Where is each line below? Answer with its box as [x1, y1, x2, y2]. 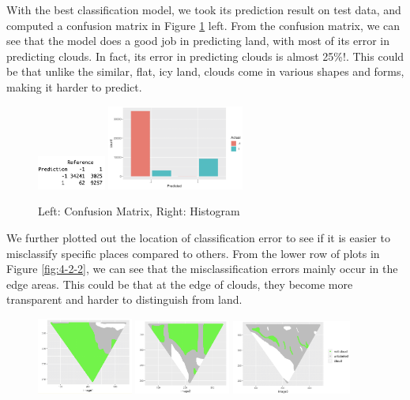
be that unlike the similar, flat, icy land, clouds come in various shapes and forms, [6, 63, 404, 80]
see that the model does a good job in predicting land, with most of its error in [6, 32, 390, 49]
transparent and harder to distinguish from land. [6, 291, 243, 308]
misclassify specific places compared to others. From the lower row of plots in [6, 245, 380, 261]
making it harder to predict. [6, 78, 142, 95]
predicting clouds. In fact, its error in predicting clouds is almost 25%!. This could [6, 47, 404, 64]
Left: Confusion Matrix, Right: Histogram [38, 203, 240, 219]
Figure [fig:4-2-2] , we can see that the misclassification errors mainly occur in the [6, 260, 398, 277]
